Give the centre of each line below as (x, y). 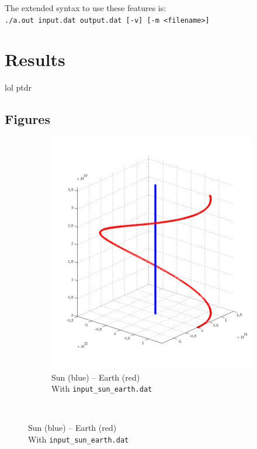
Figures (27, 119)
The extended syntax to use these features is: (86, 8)
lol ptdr (18, 87)
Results (35, 59)
